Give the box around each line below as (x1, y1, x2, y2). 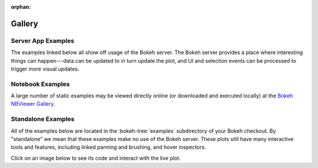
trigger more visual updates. (11, 65, 79, 72)
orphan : (11, 4, 31, 10)
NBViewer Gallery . (11, 100, 55, 107)
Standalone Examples (11, 115, 75, 123)
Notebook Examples (11, 80, 70, 88)
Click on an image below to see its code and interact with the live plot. (11, 154, 181, 162)
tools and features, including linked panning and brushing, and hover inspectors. (11, 144, 206, 151)
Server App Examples (11, 36, 75, 45)
